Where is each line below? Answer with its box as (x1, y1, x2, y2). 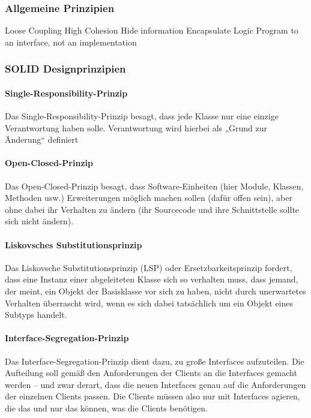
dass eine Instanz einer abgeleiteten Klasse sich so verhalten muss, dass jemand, (5, 273, 298, 285)
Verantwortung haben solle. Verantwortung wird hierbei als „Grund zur (5, 121, 267, 134)
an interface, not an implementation (5, 35, 137, 48)
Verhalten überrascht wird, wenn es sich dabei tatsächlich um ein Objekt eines (5, 296, 294, 309)
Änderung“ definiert (5, 133, 79, 146)
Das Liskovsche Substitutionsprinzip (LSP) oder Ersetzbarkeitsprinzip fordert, (5, 261, 292, 273)
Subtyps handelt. (5, 308, 67, 321)
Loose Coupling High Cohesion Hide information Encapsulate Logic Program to (5, 24, 298, 37)
